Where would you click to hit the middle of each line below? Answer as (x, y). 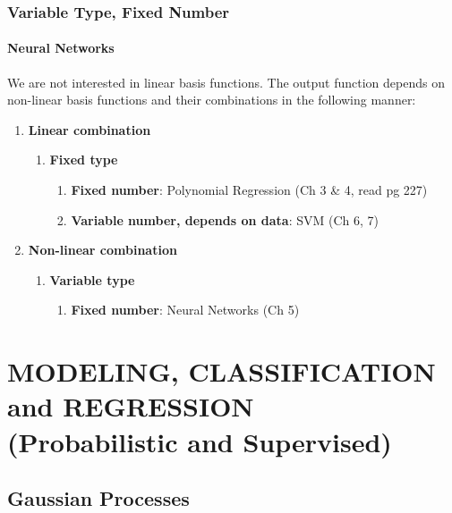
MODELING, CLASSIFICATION (222, 371)
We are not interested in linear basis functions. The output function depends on (226, 82)
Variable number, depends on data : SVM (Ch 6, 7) (225, 219)
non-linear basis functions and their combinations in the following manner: (212, 100)
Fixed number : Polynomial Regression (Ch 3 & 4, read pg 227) (249, 190)
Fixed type (84, 160)
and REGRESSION (131, 406)
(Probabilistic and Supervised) (200, 441)
